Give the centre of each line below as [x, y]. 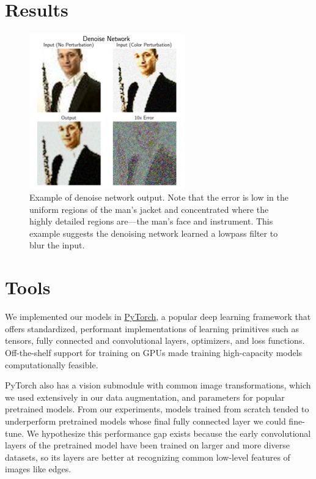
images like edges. [38, 469]
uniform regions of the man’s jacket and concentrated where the [149, 209]
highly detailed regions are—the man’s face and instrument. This [151, 221]
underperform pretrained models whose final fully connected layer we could [145, 421]
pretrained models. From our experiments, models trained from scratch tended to [157, 409]
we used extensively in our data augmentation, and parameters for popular [145, 397]
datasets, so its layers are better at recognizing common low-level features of [148, 457]
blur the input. [57, 245]
